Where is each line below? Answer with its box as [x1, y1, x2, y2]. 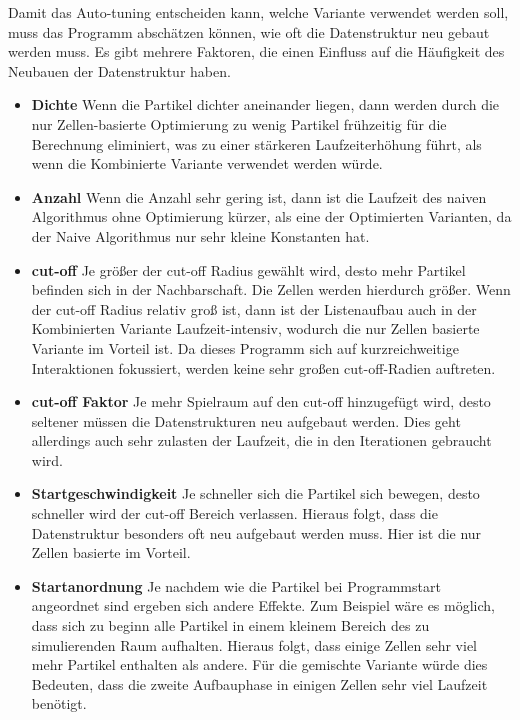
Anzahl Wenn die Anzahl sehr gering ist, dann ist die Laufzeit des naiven [31, 186, 487, 207]
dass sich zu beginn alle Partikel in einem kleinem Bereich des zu [31, 615, 430, 636]
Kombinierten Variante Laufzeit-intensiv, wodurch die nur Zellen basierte [31, 318, 480, 339]
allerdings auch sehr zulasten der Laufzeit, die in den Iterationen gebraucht [31, 430, 492, 451]
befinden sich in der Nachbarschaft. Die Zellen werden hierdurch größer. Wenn [31, 279, 511, 300]
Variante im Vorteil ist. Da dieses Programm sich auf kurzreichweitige [31, 337, 459, 358]
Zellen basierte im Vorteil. [31, 542, 191, 563]
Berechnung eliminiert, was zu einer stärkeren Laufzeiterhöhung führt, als [31, 133, 482, 154]
